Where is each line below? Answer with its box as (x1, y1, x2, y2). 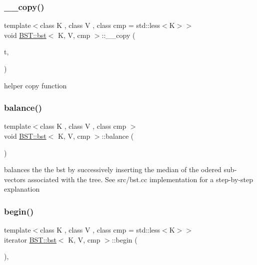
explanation (4, 184, 40, 194)
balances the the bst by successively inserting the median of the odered (4, 164, 221, 175)
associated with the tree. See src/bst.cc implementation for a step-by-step (27, 174, 253, 184)
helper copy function (4, 80, 67, 90)
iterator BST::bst (4, 234, 56, 245)
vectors (4, 174, 25, 184)
